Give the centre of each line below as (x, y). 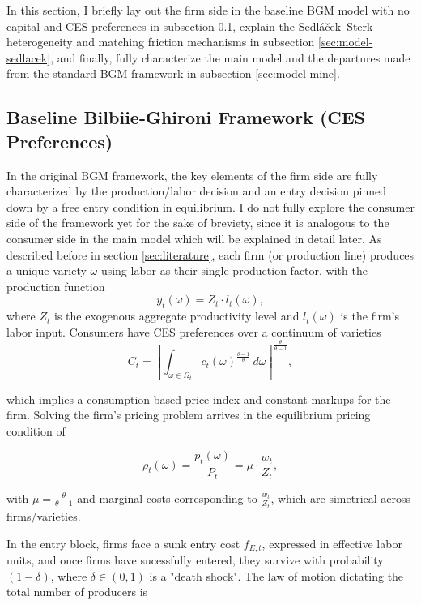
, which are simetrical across (341, 498)
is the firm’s (370, 316)
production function (56, 286)
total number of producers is (77, 592)
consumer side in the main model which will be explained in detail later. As (194, 238)
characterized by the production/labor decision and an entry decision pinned (197, 191)
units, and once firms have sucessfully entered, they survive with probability (195, 560)
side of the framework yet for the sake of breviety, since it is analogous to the (198, 223)
